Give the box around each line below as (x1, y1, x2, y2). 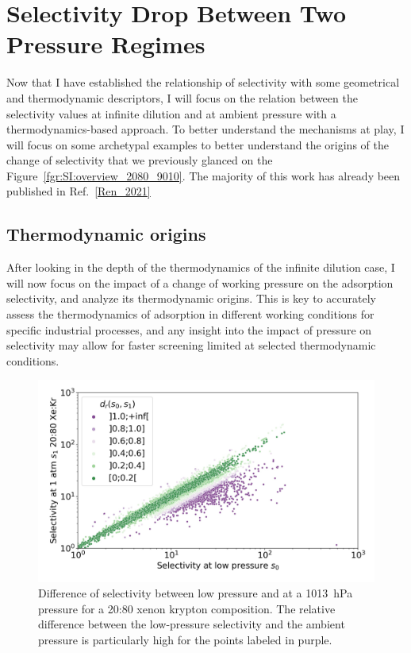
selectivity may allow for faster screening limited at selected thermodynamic (6, 337, 376, 354)
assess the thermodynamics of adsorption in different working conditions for (6, 306, 375, 323)
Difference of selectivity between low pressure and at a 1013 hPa (38, 585, 353, 601)
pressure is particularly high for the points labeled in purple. (38, 632, 332, 648)
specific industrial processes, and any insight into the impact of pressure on (6, 321, 372, 338)
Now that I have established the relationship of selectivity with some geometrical (6, 74, 400, 91)
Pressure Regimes (6, 28, 205, 60)
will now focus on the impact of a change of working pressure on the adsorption (6, 274, 394, 291)
